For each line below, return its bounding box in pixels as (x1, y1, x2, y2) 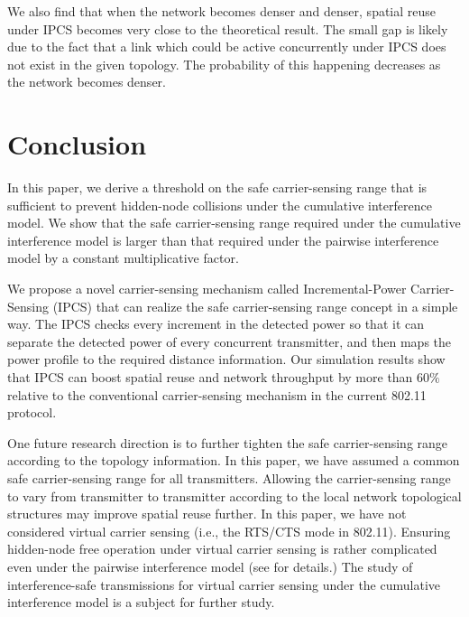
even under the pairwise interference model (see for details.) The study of (7, 556, 413, 575)
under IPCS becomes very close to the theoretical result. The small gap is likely (7, 19, 448, 38)
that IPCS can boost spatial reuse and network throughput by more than (7, 368, 413, 387)
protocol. (7, 403, 57, 422)
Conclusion (7, 126, 147, 163)
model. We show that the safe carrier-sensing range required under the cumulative (7, 213, 461, 232)
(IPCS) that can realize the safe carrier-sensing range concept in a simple (52, 296, 458, 315)
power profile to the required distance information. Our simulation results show (7, 350, 446, 369)
